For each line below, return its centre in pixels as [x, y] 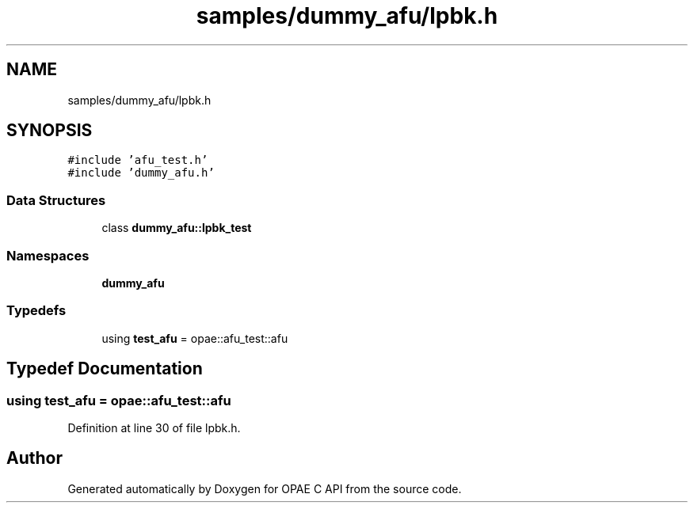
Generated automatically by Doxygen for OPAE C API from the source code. [265, 488]
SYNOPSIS [50, 131]
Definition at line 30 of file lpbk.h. [154, 427]
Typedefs [36, 311]
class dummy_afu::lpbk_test [177, 228]
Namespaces [48, 255]
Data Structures [56, 200]
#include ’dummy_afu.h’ [141, 173]
